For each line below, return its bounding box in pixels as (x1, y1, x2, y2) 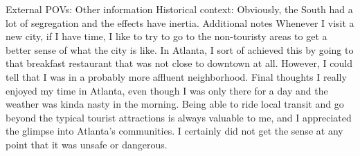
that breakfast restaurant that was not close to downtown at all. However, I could (6, 56, 352, 70)
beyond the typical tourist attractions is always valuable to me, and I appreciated (6, 110, 352, 124)
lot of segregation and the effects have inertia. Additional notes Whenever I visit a (6, 15, 354, 30)
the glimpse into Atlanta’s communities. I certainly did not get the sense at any (6, 124, 343, 138)
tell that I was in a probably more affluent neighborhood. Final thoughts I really (6, 69, 347, 84)
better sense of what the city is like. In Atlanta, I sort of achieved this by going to (6, 42, 354, 57)
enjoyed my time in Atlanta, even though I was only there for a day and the (6, 83, 328, 97)
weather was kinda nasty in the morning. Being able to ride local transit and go (6, 97, 344, 111)
